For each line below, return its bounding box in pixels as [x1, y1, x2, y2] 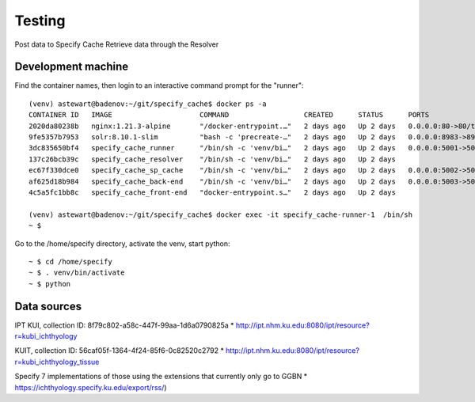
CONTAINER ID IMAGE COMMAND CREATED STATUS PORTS [28, 111, 430, 119]
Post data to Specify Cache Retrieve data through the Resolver [14, 40, 219, 49]
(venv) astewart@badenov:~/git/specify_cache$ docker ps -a [28, 99, 267, 108]
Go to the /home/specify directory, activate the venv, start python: [14, 238, 230, 248]
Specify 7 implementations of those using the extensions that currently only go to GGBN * [14, 372, 308, 381]
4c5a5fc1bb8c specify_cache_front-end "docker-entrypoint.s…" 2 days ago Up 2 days [28, 188, 396, 197]
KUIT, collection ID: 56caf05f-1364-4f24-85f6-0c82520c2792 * [14, 346, 225, 355]
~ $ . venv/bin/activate [28, 268, 125, 277]
